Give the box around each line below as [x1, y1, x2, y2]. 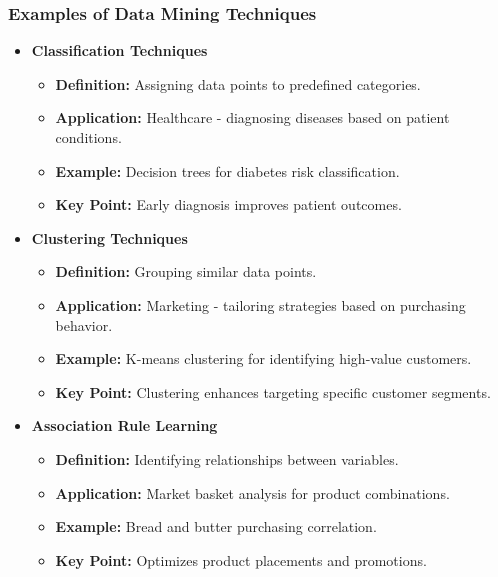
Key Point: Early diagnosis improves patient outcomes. [55, 194, 402, 215]
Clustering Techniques [31, 227, 188, 248]
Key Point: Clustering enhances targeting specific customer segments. [55, 381, 491, 402]
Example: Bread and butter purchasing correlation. [55, 516, 377, 537]
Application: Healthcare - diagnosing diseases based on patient [55, 107, 450, 128]
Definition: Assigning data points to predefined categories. [55, 73, 421, 94]
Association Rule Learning [31, 415, 218, 436]
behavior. [55, 314, 113, 335]
